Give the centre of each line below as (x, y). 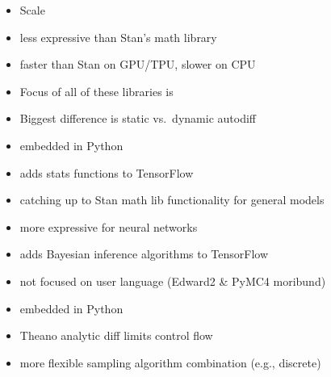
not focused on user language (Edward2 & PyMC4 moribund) (173, 281)
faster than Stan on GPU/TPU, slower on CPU (138, 64)
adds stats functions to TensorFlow (107, 172)
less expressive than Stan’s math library (118, 37)
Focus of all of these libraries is (96, 91)
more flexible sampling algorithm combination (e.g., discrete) (170, 362)
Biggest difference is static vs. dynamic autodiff (138, 118)
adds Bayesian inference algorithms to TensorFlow (144, 254)
